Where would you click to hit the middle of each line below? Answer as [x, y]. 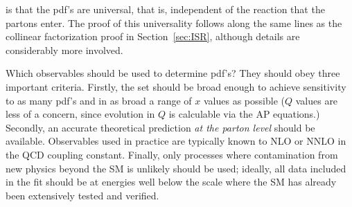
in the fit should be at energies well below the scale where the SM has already [171, 182]
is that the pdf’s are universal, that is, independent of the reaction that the [165, 9]
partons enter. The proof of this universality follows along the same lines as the [174, 22]
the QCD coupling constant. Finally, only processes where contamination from [172, 154]
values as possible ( [244, 100]
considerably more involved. [64, 49]
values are [317, 100]
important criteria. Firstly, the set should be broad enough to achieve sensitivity [176, 86]
